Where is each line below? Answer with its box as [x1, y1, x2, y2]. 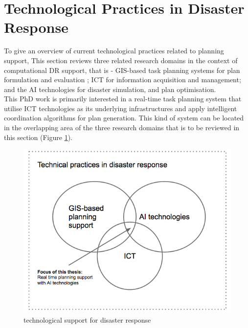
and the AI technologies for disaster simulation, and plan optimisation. [4, 84, 216, 94]
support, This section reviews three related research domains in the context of [4, 55, 238, 65]
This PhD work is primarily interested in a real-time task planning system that [4, 94, 242, 104]
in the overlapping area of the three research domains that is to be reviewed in [4, 122, 240, 133]
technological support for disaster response [23, 314, 151, 325]
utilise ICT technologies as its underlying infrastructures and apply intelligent [4, 103, 237, 113]
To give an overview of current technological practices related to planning [4, 46, 224, 56]
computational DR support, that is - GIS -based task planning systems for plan [4, 65, 240, 75]
